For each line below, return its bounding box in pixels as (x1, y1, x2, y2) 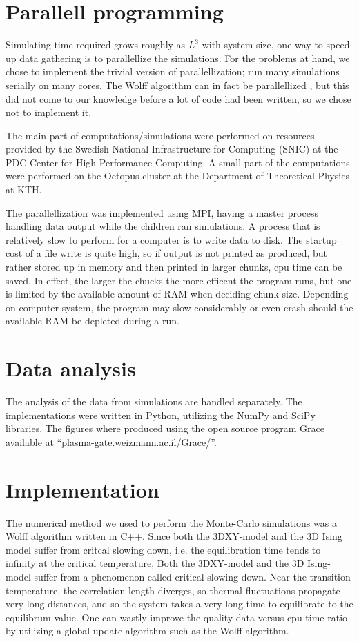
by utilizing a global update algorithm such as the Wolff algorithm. (6, 623, 289, 638)
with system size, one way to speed (202, 37, 350, 52)
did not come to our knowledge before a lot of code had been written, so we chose (6, 91, 351, 106)
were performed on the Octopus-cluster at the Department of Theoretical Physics (6, 168, 349, 183)
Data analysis (6, 354, 136, 382)
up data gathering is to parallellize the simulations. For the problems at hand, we (6, 50, 350, 65)
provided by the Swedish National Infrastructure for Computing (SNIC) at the (6, 142, 338, 156)
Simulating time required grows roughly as (6, 37, 186, 52)
